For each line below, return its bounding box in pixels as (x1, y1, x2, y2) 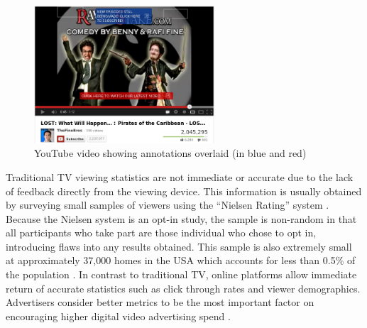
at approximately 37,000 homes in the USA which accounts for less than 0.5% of (6, 253, 356, 268)
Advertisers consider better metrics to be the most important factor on (6, 295, 314, 310)
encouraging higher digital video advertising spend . (6, 308, 231, 323)
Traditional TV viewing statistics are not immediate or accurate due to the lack (6, 169, 354, 184)
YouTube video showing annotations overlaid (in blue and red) (34, 146, 307, 160)
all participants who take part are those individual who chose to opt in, (6, 225, 317, 240)
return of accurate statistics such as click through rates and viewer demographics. (6, 280, 361, 295)
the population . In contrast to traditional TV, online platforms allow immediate (6, 267, 357, 282)
